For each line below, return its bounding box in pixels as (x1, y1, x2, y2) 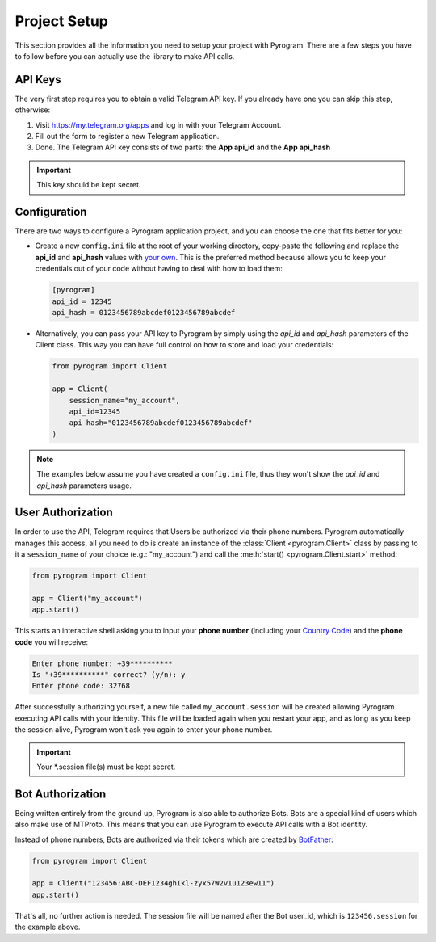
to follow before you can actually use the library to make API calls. (15, 51, 235, 61)
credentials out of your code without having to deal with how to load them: (35, 263, 283, 274)
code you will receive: (15, 637, 89, 646)
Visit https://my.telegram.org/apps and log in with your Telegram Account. (35, 120, 282, 129)
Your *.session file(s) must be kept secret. (36, 762, 176, 772)
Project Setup (15, 12, 109, 30)
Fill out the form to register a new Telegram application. (35, 132, 220, 141)
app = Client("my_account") (31, 594, 143, 603)
